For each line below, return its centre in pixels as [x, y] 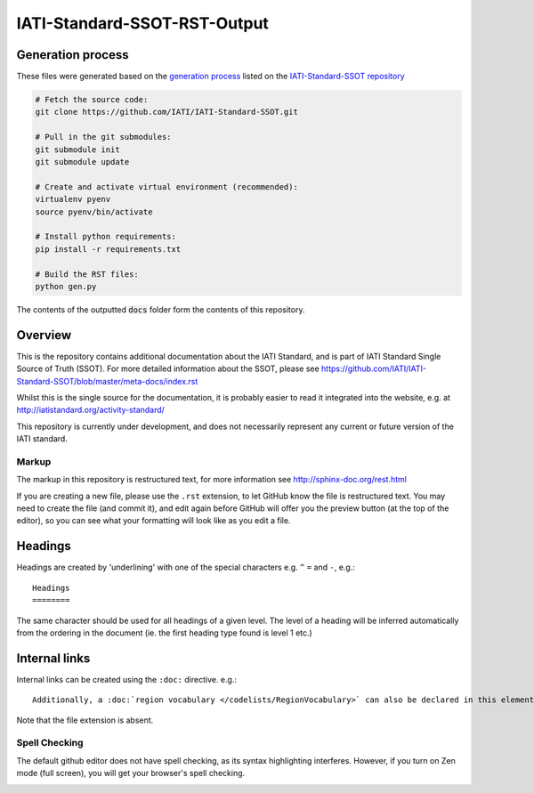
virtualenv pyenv [73, 199]
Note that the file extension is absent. [85, 720]
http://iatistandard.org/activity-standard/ [90, 410]
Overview [44, 335]
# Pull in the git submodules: [104, 137]
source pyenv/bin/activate [94, 212]
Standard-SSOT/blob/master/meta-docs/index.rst [107, 381]
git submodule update [82, 162]
